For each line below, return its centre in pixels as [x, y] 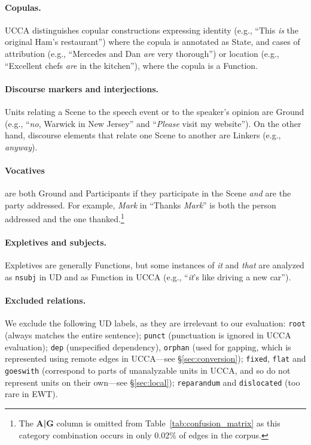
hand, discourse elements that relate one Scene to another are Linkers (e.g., [143, 135]
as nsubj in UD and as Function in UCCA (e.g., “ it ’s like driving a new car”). [148, 276]
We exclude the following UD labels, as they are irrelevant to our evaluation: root [155, 323]
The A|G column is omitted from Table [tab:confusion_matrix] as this [150, 423]
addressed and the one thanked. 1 [65, 218]
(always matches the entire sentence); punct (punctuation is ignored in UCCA [148, 335]
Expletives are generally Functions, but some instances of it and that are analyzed [155, 265]
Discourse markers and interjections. [82, 88]
